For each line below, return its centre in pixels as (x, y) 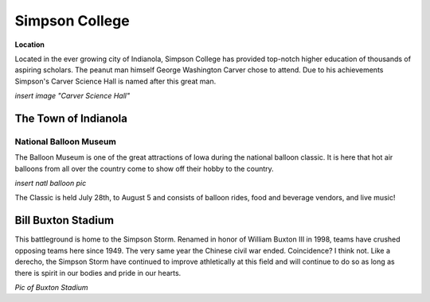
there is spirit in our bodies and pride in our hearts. (98, 273)
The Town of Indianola (71, 118)
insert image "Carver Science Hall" (72, 96)
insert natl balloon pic (51, 184)
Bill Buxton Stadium (64, 221)
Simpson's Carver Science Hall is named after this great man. (115, 81)
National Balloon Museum (66, 141)
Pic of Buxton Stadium (51, 287)
